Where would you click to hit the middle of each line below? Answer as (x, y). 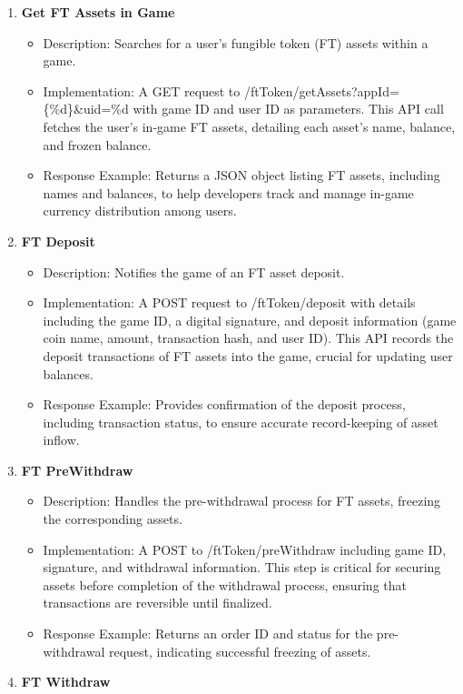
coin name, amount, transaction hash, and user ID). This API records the (248, 338)
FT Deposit (58, 241)
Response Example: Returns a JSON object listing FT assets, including (241, 175)
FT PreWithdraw (77, 470)
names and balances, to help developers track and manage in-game (228, 192)
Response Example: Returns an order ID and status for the (208, 634)
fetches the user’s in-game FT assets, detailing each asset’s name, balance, (249, 126)
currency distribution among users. (140, 211)
